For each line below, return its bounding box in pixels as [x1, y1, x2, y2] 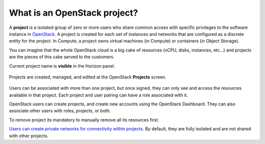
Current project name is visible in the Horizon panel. [9, 63, 115, 69]
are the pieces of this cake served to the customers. [9, 54, 115, 60]
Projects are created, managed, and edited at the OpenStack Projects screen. [9, 74, 166, 80]
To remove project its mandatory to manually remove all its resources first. [9, 117, 159, 122]
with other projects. [9, 133, 49, 139]
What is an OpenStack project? [9, 7, 138, 18]
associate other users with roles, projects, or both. [9, 108, 111, 114]
